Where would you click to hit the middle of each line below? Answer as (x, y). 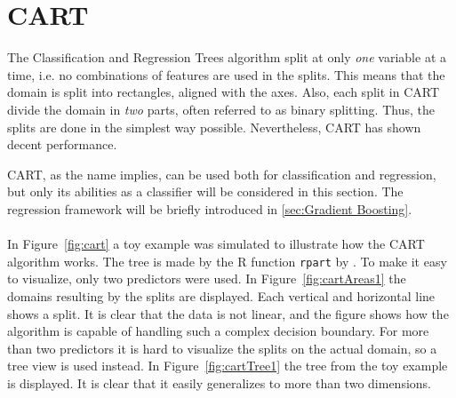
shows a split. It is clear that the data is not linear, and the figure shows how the (228, 313)
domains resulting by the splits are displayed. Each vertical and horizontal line (221, 295)
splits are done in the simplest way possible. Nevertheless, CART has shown (214, 127)
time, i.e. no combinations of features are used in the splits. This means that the (226, 74)
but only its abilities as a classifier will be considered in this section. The (205, 191)
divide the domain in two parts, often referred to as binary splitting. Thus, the (221, 109)
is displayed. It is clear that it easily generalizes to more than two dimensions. (219, 382)
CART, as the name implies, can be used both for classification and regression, (222, 174)
